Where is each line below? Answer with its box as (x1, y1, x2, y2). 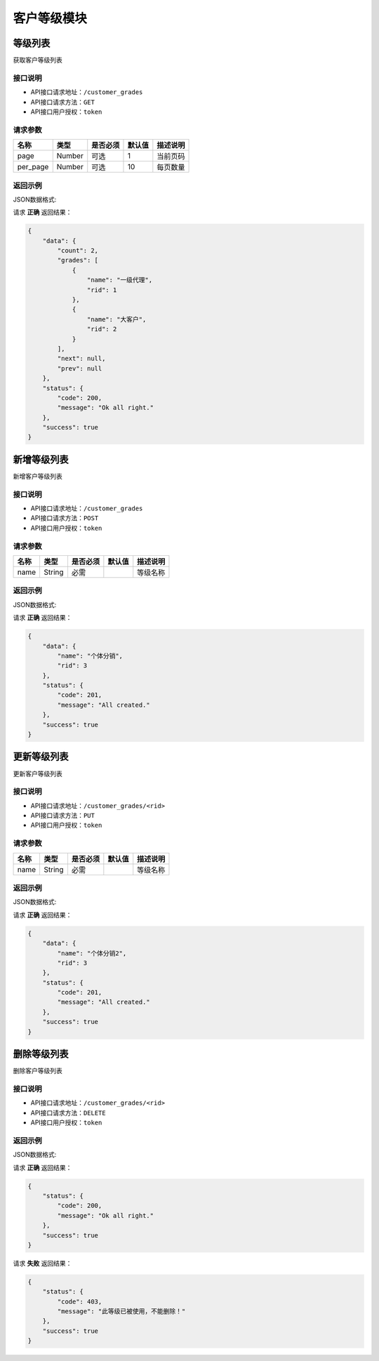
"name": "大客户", (86, 315, 147, 323)
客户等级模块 (13, 11, 88, 26)
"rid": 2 (86, 325, 117, 333)
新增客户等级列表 (13, 472, 62, 480)
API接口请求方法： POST (30, 514, 99, 522)
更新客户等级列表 (13, 769, 62, 778)
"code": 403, (57, 1297, 102, 1306)
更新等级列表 (13, 751, 69, 763)
